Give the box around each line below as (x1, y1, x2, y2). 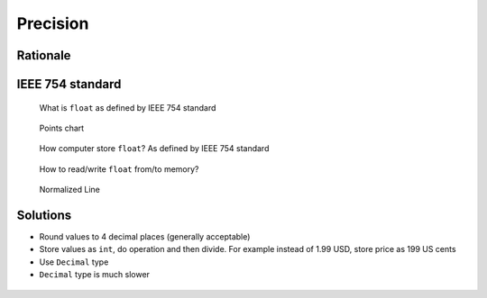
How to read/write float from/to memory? (39, 163, 199, 175)
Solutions (16, 207, 72, 222)
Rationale (16, 48, 71, 63)
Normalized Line (39, 185, 101, 195)
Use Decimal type (39, 257, 109, 267)
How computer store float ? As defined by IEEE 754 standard (39, 143, 270, 154)
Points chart (39, 122, 85, 133)
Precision (16, 14, 89, 33)
